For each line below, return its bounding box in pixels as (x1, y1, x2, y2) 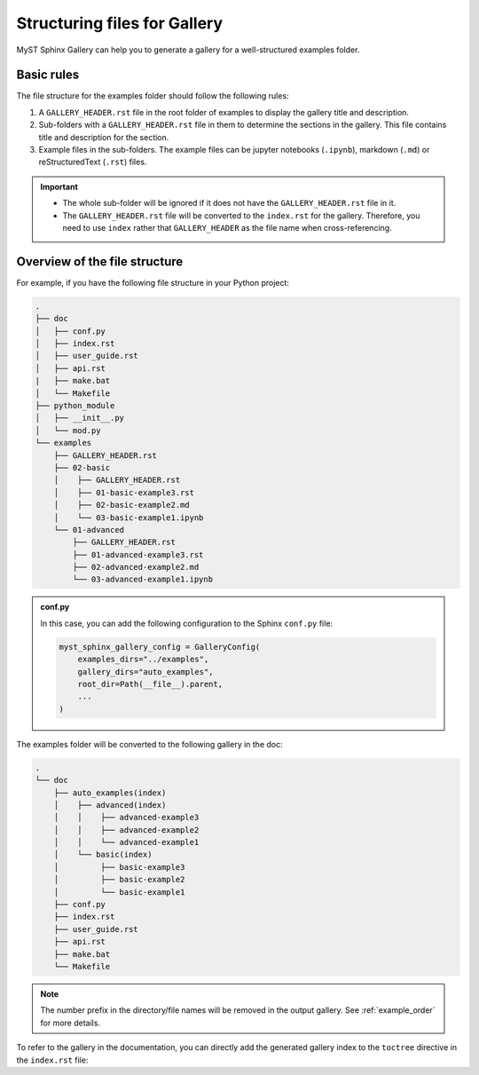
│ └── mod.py (35, 425, 101, 435)
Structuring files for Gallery (16, 13, 224, 33)
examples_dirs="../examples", (77, 654, 209, 665)
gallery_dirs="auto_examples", (77, 667, 214, 676)
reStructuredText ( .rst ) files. (38, 156, 147, 168)
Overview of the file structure (16, 254, 184, 269)
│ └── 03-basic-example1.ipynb (53, 512, 204, 523)
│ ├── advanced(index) (53, 800, 167, 810)
